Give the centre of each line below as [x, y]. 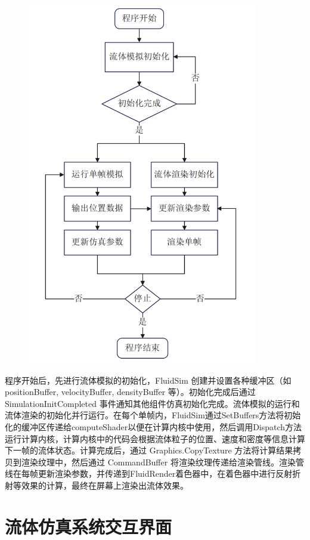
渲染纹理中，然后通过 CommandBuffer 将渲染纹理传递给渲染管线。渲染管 [162, 462]
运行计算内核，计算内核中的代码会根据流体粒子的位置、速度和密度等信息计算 [155, 438]
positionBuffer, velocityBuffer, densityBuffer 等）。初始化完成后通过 [130, 392]
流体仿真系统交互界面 [89, 526]
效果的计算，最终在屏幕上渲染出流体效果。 [105, 485]
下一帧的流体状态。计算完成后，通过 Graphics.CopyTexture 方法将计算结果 [149, 450]
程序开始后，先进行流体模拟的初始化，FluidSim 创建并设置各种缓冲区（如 [148, 380]
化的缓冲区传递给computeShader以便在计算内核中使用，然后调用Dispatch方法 [154, 426]
